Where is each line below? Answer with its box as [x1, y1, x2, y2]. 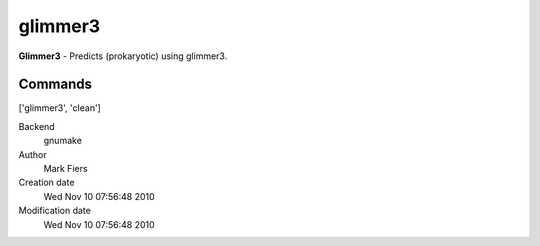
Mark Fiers [43, 163, 89, 175]
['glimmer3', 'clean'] [18, 102, 102, 114]
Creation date [18, 176, 75, 189]
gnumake [43, 135, 82, 147]
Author [18, 148, 47, 160]
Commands [18, 76, 93, 93]
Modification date [18, 205, 92, 217]
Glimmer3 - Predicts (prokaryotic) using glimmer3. [18, 50, 228, 62]
